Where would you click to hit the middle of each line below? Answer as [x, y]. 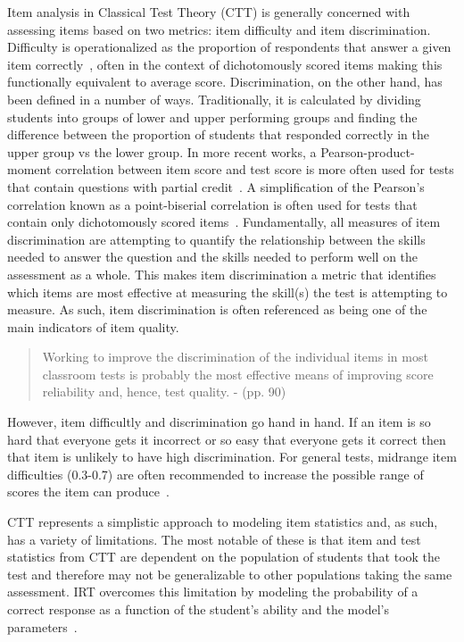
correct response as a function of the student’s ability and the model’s [198, 609]
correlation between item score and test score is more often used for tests [255, 169]
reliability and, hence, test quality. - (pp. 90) [164, 392]
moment [29, 169]
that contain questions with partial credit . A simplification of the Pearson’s [216, 186]
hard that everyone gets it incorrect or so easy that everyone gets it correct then [227, 439]
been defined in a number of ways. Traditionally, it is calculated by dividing [214, 99]
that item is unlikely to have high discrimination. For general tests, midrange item [232, 457]
